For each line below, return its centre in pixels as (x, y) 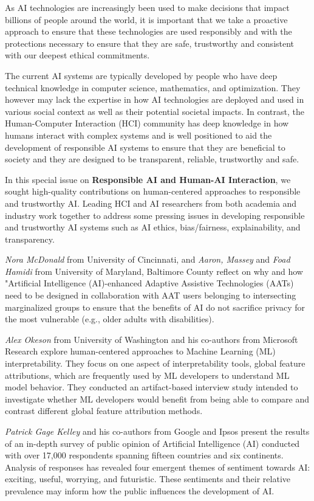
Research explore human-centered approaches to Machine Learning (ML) (140, 351)
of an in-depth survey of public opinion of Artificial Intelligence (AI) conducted (152, 443)
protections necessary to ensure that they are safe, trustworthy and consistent (150, 43)
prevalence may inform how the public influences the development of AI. (140, 490)
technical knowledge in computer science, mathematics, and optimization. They (153, 87)
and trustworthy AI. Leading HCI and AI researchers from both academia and (151, 203)
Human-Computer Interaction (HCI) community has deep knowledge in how (147, 123)
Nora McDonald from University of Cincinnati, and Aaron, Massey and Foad (148, 259)
